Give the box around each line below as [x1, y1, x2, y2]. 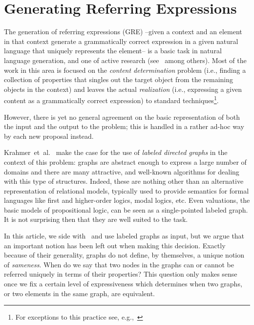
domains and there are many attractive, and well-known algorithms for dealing [4, 166, 239, 176]
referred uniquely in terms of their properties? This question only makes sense [4, 269, 237, 279]
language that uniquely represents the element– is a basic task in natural [4, 45, 222, 56]
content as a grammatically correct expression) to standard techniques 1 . [4, 94, 219, 105]
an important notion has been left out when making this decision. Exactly [4, 240, 226, 250]
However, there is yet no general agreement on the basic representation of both [4, 111, 240, 122]
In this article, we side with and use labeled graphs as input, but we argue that [4, 231, 245, 241]
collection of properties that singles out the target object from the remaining [4, 74, 233, 85]
